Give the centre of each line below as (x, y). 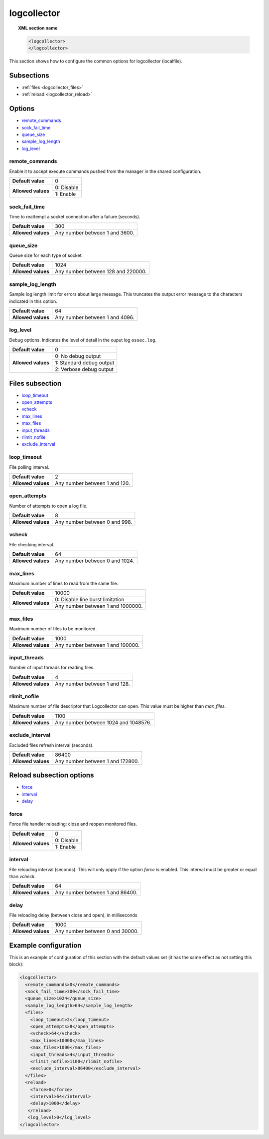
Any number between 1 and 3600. (95, 233)
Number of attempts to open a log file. (48, 506)
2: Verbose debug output (84, 369)
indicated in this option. (33, 301)
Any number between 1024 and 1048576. (103, 722)
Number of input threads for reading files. (52, 668)
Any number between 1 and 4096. (95, 317)
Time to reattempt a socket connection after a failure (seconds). (75, 216)
